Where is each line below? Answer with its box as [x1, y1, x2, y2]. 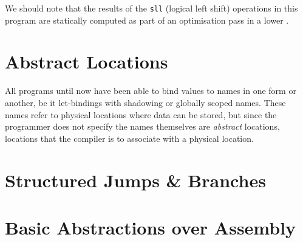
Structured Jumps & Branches [5, 167, 266, 192]
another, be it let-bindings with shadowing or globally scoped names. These [5, 96, 286, 108]
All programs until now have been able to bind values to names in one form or [5, 84, 296, 97]
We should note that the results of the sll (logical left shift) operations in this [5, 2, 298, 14]
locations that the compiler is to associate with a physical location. [5, 131, 254, 144]
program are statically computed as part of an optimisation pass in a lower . [5, 13, 289, 26]
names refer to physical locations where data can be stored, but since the [5, 108, 277, 121]
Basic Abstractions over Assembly [5, 215, 296, 239]
